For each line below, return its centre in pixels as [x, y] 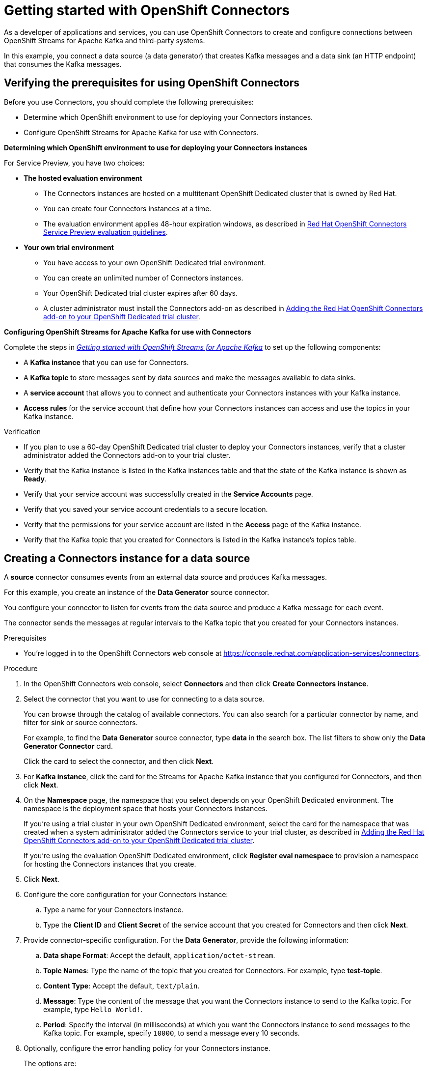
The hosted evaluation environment [83, 178]
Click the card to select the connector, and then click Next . [119, 761]
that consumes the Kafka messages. [63, 64]
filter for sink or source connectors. [81, 723]
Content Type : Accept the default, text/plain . [121, 986]
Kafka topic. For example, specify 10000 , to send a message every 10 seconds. [172, 1033]
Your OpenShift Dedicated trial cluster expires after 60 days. [140, 293]
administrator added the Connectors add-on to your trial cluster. [127, 455]
